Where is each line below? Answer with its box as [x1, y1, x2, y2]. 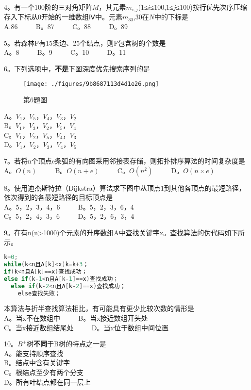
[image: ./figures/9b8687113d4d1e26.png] [23, 81, 159, 88]
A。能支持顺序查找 [4, 348, 64, 358]
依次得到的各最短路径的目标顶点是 [4, 192, 113, 202]
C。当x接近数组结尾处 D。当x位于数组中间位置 [4, 322, 168, 332]
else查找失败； [17, 290, 61, 297]
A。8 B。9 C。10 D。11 [4, 47, 126, 57]
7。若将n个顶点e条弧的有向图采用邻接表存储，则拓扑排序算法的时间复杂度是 [4, 156, 245, 166]
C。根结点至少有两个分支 [4, 367, 84, 377]
